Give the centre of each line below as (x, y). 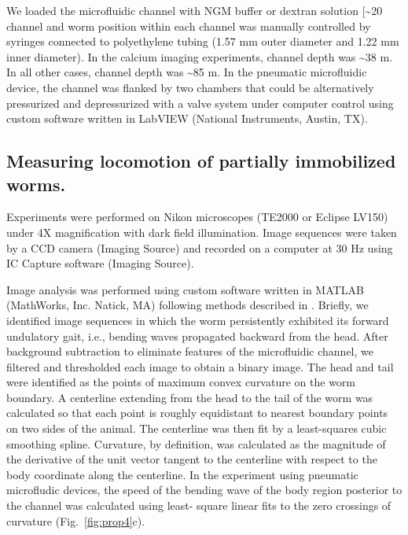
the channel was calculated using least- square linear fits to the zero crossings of (199, 505)
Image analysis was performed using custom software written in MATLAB (185, 289)
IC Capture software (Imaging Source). (100, 263)
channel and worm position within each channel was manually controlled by (189, 26)
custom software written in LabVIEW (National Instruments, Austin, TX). (187, 118)
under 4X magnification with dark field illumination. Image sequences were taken (202, 232)
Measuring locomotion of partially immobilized (201, 161)
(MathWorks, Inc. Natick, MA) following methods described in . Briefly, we (187, 305)
